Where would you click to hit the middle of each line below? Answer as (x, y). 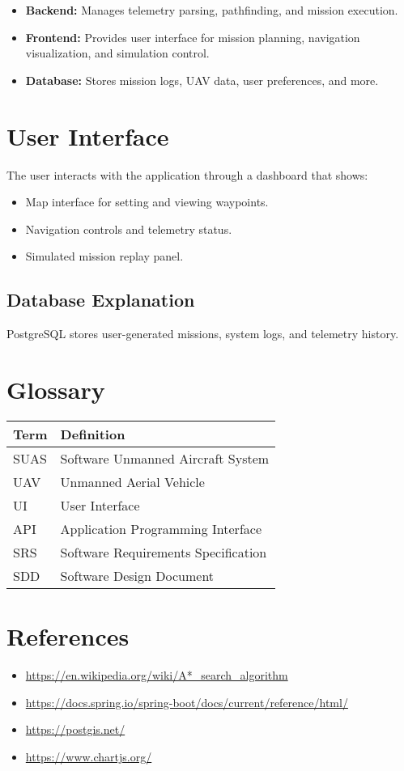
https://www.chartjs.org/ (89, 756)
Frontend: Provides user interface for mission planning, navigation (193, 37)
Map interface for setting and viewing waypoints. (147, 202)
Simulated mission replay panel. (104, 256)
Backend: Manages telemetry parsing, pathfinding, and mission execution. (212, 10)
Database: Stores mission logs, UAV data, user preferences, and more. (202, 80)
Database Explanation (101, 300)
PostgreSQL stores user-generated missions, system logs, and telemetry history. (203, 334)
